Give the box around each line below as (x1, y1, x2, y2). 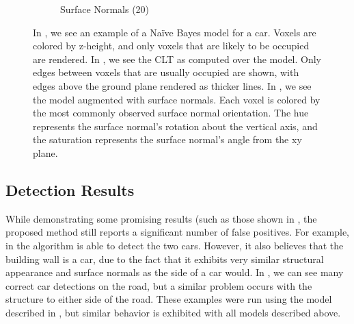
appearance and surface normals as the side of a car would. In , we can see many (5, 265, 344, 279)
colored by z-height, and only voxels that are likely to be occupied (33, 38, 310, 53)
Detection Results (5, 179, 135, 200)
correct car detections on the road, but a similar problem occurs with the (5, 278, 312, 292)
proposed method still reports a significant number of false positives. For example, (5, 225, 350, 239)
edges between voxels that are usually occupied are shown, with (33, 65, 299, 79)
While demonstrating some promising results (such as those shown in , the (5, 211, 317, 225)
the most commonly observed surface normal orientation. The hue (33, 105, 309, 120)
